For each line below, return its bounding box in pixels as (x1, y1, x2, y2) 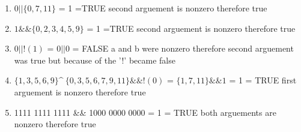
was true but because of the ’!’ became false (14, 53, 175, 66)
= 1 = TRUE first (229, 74, 297, 86)
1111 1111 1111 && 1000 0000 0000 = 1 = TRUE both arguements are (14, 106, 276, 118)
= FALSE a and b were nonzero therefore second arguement (72, 42, 294, 55)
